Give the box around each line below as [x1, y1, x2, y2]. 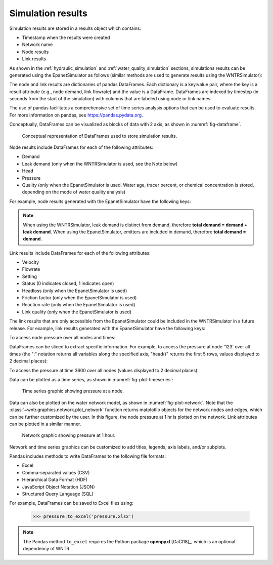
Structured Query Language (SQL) [22, 491, 94, 497]
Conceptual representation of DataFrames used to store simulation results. [22, 133, 177, 139]
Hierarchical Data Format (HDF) [22, 476, 88, 483]
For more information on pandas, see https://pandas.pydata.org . [9, 112, 144, 118]
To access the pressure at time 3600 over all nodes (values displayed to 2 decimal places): [9, 367, 199, 373]
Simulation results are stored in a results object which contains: [9, 25, 142, 31]
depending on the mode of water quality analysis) [22, 189, 126, 195]
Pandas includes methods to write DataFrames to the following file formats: [9, 453, 166, 459]
